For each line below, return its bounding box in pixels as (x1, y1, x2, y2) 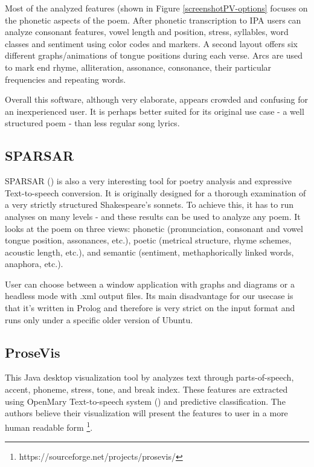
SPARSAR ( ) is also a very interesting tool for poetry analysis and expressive (5, 175, 292, 187)
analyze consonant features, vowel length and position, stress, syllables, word (5, 25, 289, 38)
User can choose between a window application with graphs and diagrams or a (5, 277, 295, 290)
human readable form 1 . (5, 419, 93, 433)
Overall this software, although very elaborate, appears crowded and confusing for (5, 93, 308, 106)
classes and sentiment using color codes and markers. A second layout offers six (5, 37, 298, 50)
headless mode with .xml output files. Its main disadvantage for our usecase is (5, 289, 293, 302)
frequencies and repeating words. (5, 72, 126, 85)
